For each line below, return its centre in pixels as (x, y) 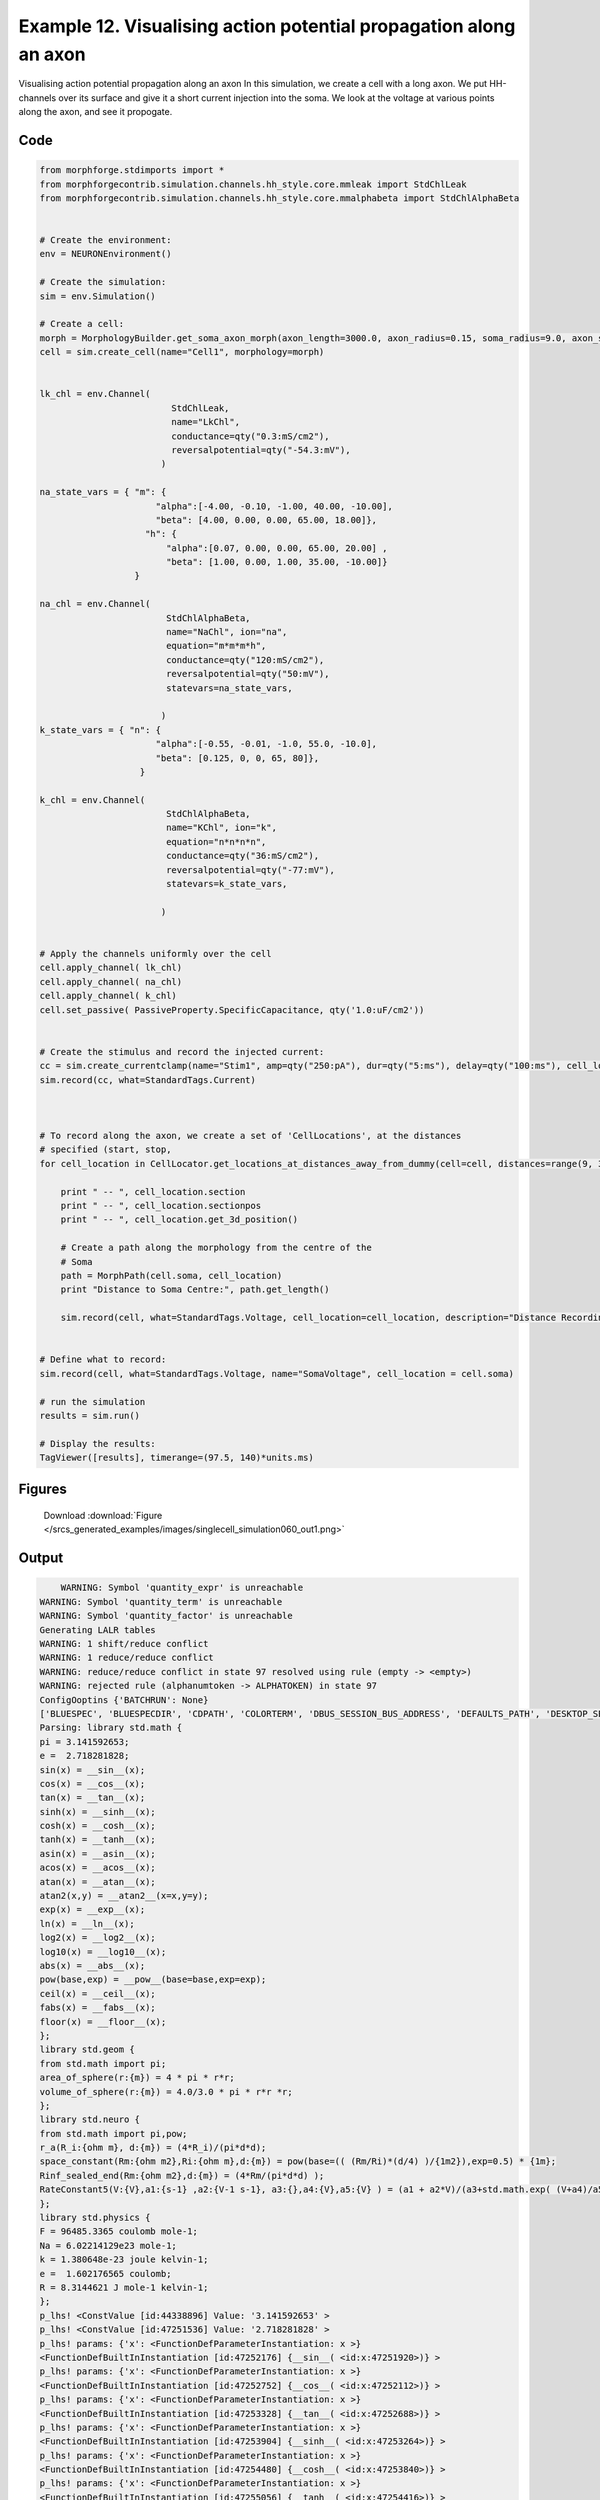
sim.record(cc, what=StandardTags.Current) (148, 1079)
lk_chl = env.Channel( (95, 394)
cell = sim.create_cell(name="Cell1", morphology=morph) (182, 352)
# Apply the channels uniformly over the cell (155, 953)
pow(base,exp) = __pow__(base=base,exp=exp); (153, 1979)
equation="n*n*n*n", (216, 841)
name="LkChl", (205, 422)
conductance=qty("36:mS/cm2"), (242, 856)
